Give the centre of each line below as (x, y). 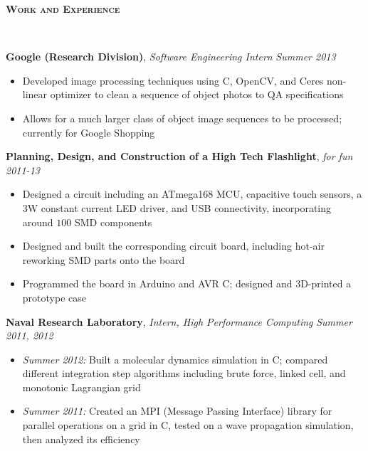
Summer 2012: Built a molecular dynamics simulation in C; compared (175, 359)
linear (35, 94)
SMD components (113, 222)
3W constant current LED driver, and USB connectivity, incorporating (177, 207)
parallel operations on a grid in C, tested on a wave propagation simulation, (188, 425)
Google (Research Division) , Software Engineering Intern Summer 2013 (171, 57)
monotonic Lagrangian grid (82, 387)
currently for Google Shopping (89, 132)
